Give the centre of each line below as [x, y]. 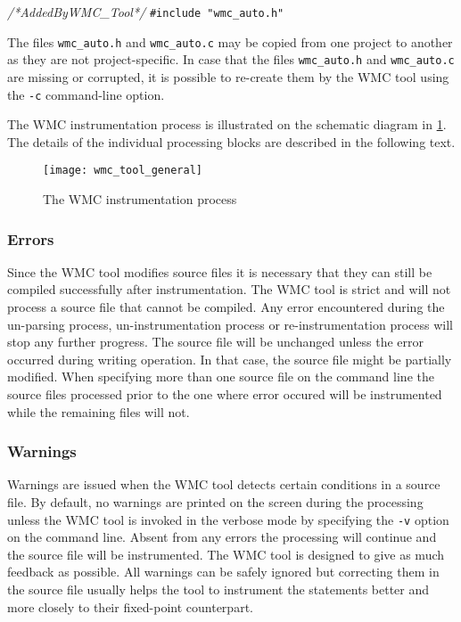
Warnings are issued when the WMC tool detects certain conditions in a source [224, 484]
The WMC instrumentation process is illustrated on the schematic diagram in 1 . [227, 124]
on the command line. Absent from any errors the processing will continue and [222, 537]
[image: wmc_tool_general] [123, 171]
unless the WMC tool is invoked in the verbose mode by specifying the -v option [228, 519]
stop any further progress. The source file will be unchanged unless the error [216, 342]
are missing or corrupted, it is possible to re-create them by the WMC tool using [228, 76]
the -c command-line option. [86, 94]
